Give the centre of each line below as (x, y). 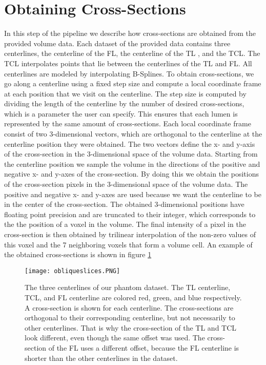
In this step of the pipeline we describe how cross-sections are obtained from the (130, 33)
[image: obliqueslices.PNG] (73, 271)
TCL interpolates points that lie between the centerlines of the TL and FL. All (128, 63)
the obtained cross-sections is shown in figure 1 (78, 254)
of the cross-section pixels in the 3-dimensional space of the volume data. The (126, 184)
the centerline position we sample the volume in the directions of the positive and (132, 164)
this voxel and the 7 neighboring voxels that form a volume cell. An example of (128, 244)
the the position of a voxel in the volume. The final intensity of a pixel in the (125, 224)
